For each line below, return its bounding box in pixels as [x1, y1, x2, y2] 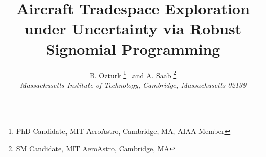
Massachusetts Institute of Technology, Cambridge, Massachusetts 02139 [19, 79, 247, 90]
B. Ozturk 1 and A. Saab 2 [89, 68, 177, 80]
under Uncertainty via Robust [24, 18, 242, 39]
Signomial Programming [46, 38, 220, 59]
